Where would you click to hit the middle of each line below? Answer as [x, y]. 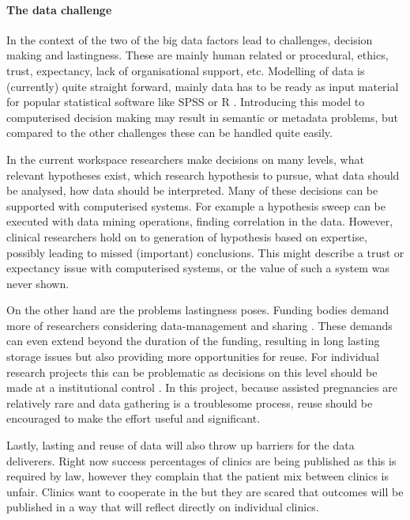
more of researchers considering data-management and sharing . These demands [199, 325]
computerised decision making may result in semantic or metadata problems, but [202, 117]
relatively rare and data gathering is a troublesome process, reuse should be [190, 402]
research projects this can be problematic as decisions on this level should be [192, 372]
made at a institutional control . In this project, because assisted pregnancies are [202, 387]
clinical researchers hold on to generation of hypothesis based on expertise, [187, 236]
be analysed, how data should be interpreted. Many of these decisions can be [192, 190]
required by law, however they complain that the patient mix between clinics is [198, 476]
